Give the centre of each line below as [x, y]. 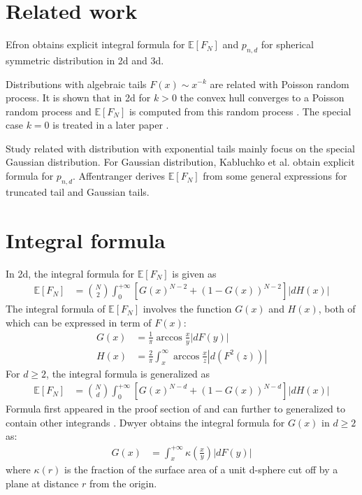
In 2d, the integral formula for [70, 273]
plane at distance [42, 483]
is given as [194, 273]
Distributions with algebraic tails [76, 84]
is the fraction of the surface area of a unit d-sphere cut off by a [201, 469]
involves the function [187, 309]
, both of [337, 309]
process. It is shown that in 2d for [78, 98]
